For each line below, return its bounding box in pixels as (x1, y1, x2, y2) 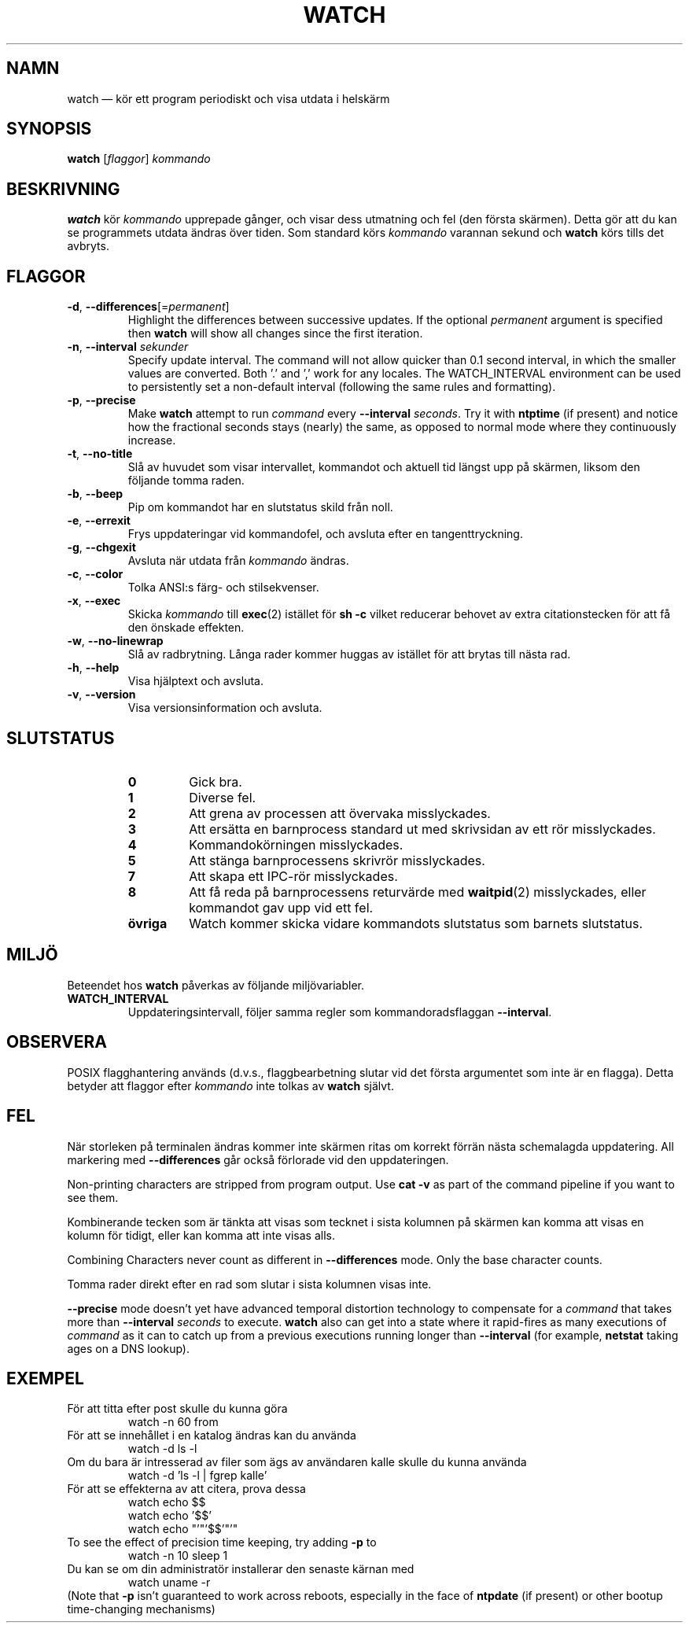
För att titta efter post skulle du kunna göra (67, 1402, 288, 1416)
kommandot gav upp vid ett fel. (189, 899, 374, 916)
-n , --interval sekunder (67, 340, 189, 354)
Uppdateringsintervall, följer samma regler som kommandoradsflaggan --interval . (127, 1004, 552, 1019)
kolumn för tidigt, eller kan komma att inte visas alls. (67, 1228, 335, 1242)
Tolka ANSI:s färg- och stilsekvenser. (127, 580, 319, 595)
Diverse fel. (189, 789, 256, 805)
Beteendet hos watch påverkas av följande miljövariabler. (67, 978, 365, 992)
